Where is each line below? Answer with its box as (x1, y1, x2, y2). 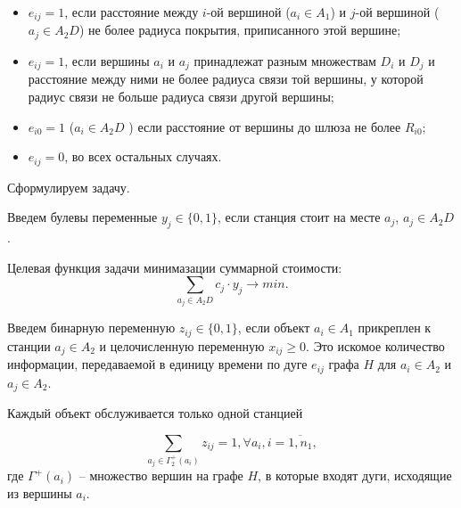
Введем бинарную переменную (7, 318, 176, 337)
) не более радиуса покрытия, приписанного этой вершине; (78, 20, 401, 39)
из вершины (7, 483, 72, 502)
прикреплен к (358, 318, 432, 337)
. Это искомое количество (306, 336, 445, 355)
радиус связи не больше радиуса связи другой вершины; (28, 86, 334, 105)
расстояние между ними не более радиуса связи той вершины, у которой (28, 70, 424, 88)
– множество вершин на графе (78, 466, 243, 485)
